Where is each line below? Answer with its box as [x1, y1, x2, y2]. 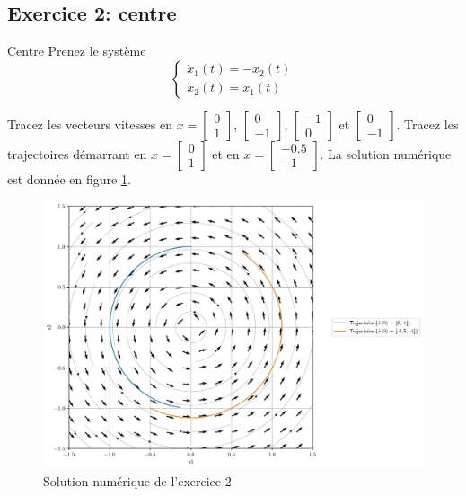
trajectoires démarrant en [7, 144, 147, 163]
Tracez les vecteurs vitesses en [7, 114, 172, 133]
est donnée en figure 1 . [7, 169, 131, 188]
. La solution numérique [320, 144, 452, 163]
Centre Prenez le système [7, 41, 146, 60]
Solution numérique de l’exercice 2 [43, 471, 232, 490]
